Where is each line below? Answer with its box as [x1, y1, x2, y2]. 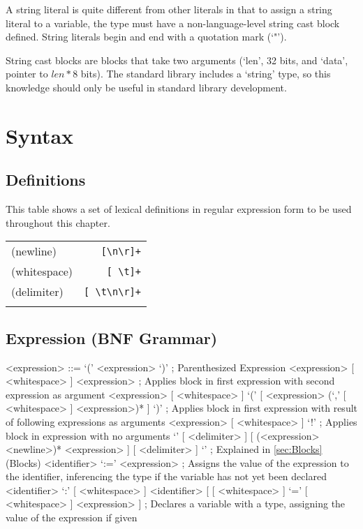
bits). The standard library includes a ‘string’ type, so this [80, 66, 331, 81]
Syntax [6, 121, 74, 149]
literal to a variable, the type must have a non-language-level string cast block [6, 15, 340, 30]
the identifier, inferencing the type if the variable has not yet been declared [6, 469, 327, 484]
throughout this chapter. [6, 215, 110, 230]
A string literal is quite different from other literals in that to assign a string [6, 2, 332, 16]
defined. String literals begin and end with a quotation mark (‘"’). [6, 29, 287, 44]
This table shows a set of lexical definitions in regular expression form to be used [6, 202, 352, 216]
